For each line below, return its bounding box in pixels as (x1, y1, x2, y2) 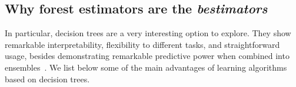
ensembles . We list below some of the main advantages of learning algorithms (5, 61, 287, 73)
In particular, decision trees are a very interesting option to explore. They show (5, 27, 291, 39)
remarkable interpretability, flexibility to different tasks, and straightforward (5, 38, 280, 50)
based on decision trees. (5, 72, 90, 85)
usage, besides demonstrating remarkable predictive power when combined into (5, 50, 290, 62)
